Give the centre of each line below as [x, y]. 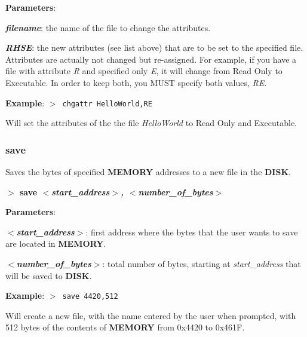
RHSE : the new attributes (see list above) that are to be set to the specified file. [154, 48]
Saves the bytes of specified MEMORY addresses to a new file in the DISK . [148, 172]
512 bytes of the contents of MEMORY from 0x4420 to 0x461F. [125, 327]
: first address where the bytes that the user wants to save [192, 232]
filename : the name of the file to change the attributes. [108, 27]
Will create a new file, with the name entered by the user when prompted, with [151, 315]
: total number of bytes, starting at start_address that [202, 264]
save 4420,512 [90, 297]
